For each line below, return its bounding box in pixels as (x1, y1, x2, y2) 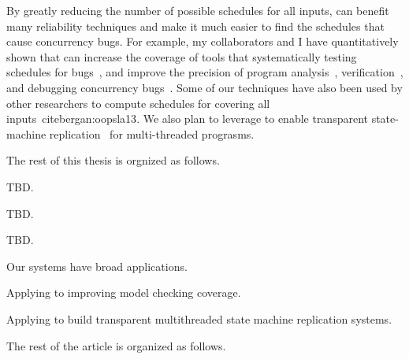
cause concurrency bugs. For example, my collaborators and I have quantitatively (6, 33, 399, 50)
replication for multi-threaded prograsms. (49, 125, 255, 142)
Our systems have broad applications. (6, 257, 188, 274)
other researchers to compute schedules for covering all (6, 94, 270, 111)
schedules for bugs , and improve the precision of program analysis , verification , (6, 64, 403, 80)
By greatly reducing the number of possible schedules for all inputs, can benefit (6, 2, 389, 18)
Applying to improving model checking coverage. (6, 284, 241, 301)
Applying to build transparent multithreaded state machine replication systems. (6, 310, 392, 327)
